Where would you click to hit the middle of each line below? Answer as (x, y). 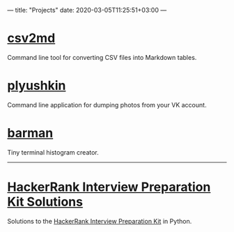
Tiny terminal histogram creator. (53, 152)
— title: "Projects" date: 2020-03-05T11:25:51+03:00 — (87, 10)
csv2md (31, 38)
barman (30, 133)
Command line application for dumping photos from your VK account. (107, 105)
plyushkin (37, 86)
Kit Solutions (45, 202)
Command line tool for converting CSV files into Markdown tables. (102, 57)
